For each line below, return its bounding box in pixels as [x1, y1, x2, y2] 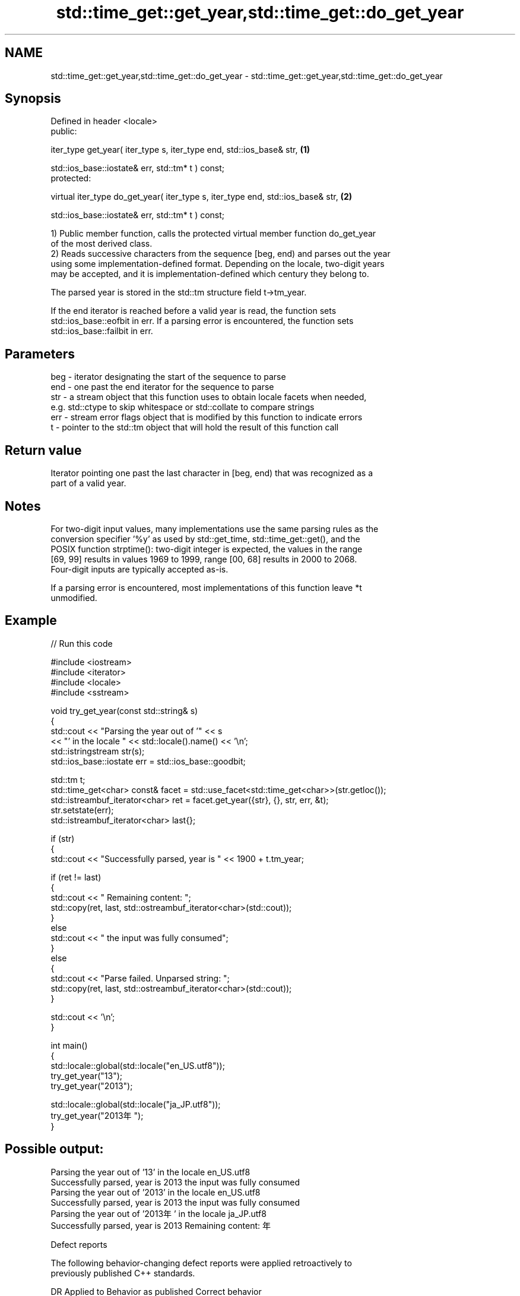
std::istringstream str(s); [50, 745, 145, 756]
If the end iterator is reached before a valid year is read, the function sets [50, 306, 337, 316]
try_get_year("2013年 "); [50, 1110, 144, 1121]
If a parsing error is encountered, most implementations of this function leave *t [50, 582, 362, 593]
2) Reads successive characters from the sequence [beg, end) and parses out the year [50, 248, 391, 259]
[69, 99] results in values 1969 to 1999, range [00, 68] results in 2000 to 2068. [50, 553, 357, 564]
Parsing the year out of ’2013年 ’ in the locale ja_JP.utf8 [50, 1208, 267, 1219]
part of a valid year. [50, 478, 126, 489]
